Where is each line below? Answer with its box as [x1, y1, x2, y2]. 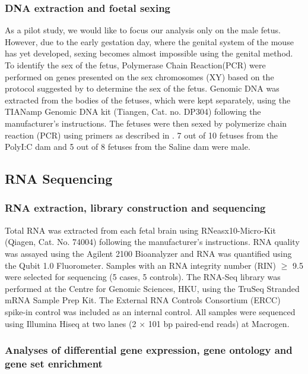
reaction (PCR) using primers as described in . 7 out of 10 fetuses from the [5, 128, 278, 141]
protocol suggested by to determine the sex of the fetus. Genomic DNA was [5, 82, 280, 95]
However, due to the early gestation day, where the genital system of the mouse [5, 35, 294, 48]
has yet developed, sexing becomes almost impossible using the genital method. [5, 47, 293, 59]
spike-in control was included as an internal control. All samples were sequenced [5, 305, 296, 318]
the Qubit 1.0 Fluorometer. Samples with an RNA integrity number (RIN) [5, 259, 277, 271]
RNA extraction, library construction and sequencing [5, 200, 266, 215]
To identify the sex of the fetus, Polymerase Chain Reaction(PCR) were [5, 59, 266, 71]
